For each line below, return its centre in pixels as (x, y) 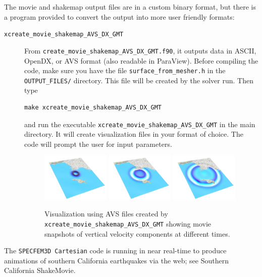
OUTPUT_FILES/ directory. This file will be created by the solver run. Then (139, 80)
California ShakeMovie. (40, 270)
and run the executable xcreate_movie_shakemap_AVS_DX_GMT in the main (140, 124)
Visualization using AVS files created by (106, 214)
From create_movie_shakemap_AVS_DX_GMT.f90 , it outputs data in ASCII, (140, 50)
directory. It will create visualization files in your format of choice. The (134, 134)
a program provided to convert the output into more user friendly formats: (119, 16)
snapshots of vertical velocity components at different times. (137, 233)
